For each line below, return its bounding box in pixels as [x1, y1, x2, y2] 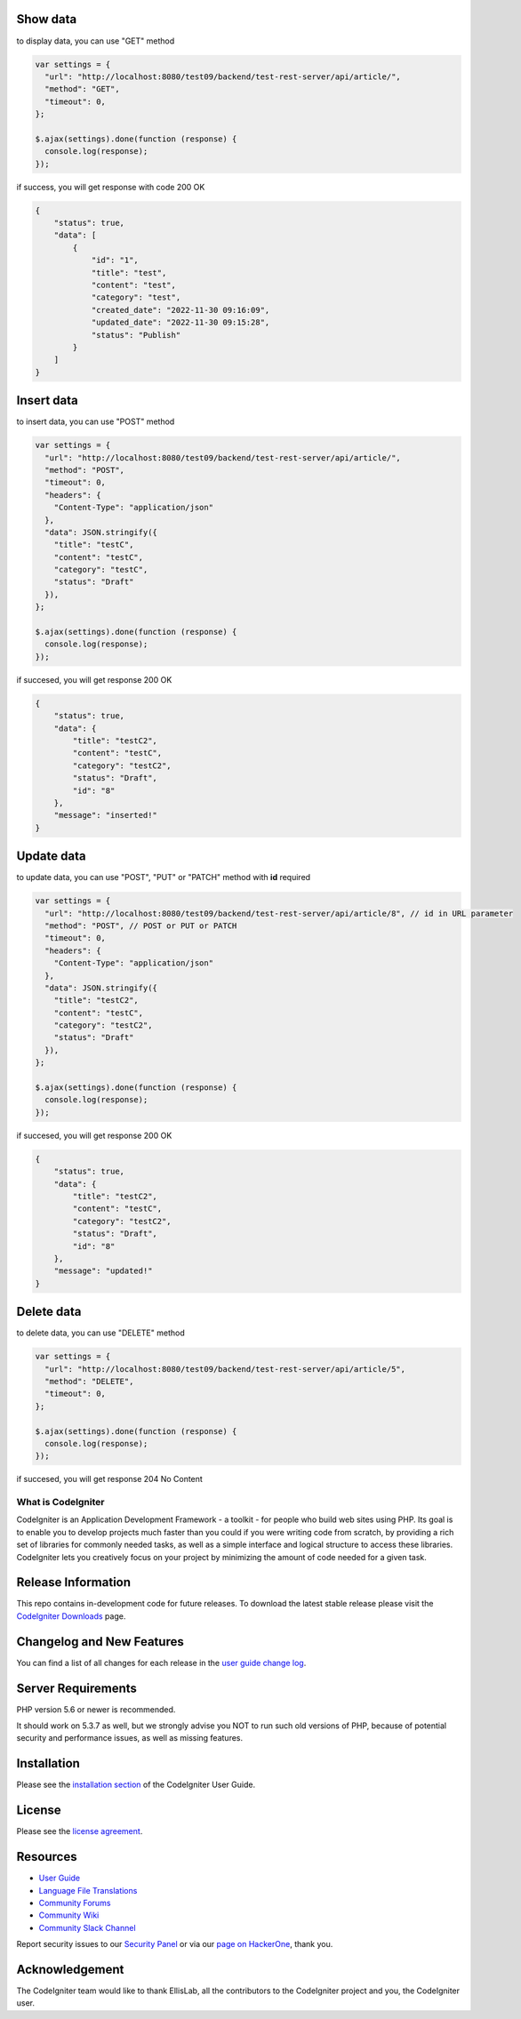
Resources [16, 1849, 77, 1864]
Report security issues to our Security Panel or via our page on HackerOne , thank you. [16, 1939, 333, 1950]
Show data [16, 12, 77, 27]
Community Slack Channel [38, 1922, 137, 1933]
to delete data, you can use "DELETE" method [16, 1327, 186, 1338]
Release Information [16, 1574, 132, 1590]
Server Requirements [16, 1680, 138, 1695]
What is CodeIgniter [16, 1496, 105, 1509]
